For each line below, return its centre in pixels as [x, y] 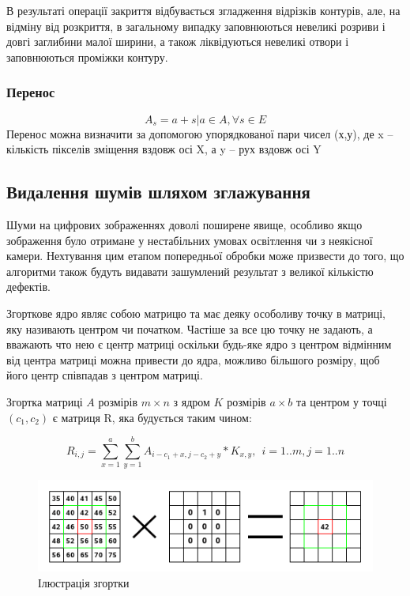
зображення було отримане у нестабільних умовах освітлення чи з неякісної [190, 240]
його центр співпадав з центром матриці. [105, 375]
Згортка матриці [45, 401]
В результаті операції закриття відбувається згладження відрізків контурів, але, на [203, 10]
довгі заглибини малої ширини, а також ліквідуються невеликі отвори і [178, 41]
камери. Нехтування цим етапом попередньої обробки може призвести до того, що [205, 256]
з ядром [192, 401]
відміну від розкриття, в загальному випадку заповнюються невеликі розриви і [196, 26]
